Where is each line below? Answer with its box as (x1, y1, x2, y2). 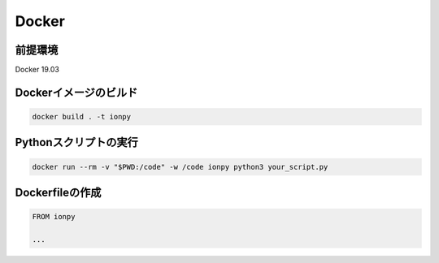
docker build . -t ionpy (32, 112, 132, 122)
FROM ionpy (32, 212, 76, 222)
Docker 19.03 (15, 65, 60, 75)
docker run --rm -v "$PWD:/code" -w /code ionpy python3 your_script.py (32, 162, 328, 171)
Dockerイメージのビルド (15, 85, 138, 99)
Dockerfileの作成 (15, 186, 102, 200)
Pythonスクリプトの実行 (15, 136, 138, 149)
